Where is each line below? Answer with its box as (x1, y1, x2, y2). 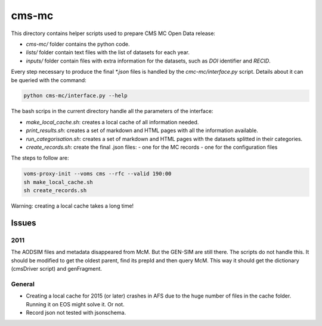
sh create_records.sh (23, 187, 87, 194)
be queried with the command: (11, 76, 86, 83)
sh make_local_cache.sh (23, 178, 94, 186)
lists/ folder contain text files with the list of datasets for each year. (26, 49, 190, 56)
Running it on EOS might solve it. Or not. (26, 300, 125, 308)
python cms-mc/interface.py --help (23, 92, 128, 99)
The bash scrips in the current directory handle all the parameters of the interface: (11, 108, 213, 115)
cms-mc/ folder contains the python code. (26, 40, 130, 48)
